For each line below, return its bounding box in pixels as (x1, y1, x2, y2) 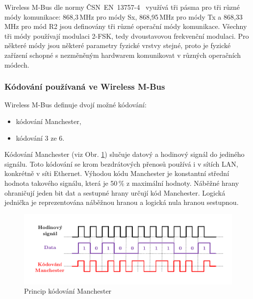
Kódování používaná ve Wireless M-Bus (4, 80, 165, 93)
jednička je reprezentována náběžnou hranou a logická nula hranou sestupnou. (4, 197, 239, 207)
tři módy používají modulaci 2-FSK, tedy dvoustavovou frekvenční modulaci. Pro (4, 30, 249, 41)
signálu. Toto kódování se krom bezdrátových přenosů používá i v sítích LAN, (4, 158, 238, 169)
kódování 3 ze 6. (16, 132, 65, 143)
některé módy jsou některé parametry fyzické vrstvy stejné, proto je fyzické (4, 40, 231, 50)
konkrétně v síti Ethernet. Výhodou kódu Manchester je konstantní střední (4, 168, 229, 178)
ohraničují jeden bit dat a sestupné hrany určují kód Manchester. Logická (4, 187, 226, 198)
